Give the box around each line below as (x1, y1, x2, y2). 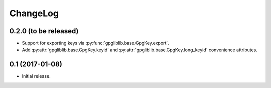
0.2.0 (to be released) (9, 27, 79, 35)
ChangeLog (9, 8, 59, 19)
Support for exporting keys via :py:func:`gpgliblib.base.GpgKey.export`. (22, 40, 169, 46)
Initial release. (22, 73, 51, 79)
